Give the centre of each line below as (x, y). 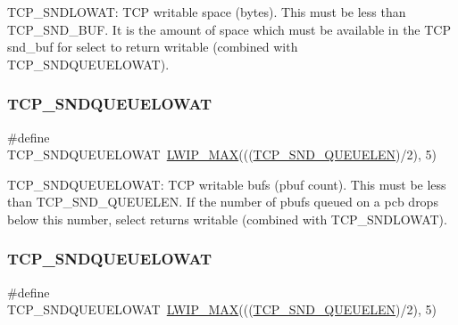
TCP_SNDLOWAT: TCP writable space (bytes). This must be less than (207, 12)
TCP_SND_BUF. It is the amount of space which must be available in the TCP (229, 29)
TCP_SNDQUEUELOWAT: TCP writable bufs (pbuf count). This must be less (227, 184)
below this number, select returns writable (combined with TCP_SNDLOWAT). (227, 219)
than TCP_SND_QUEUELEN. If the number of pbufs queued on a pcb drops (223, 202)
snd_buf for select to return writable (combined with (153, 47)
